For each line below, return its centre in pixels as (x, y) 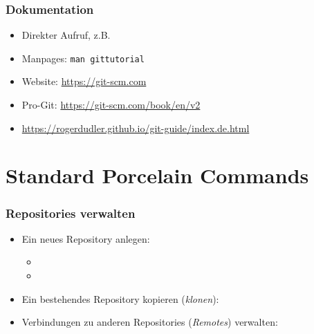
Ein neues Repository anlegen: (86, 238)
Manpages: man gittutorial (83, 58)
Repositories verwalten (71, 213)
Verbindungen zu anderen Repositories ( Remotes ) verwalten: (150, 322)
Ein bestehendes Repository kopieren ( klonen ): (120, 298)
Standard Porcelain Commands (157, 175)
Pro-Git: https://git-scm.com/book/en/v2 (111, 105)
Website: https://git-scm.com (84, 81)
